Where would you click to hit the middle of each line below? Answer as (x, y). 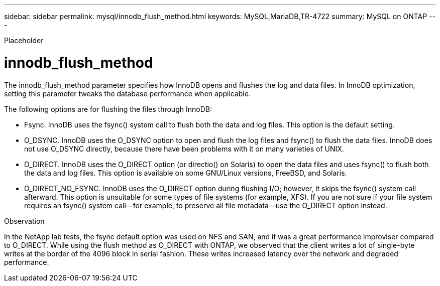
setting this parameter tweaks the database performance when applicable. (127, 93)
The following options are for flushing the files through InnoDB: (108, 109)
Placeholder (24, 40)
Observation (24, 221)
